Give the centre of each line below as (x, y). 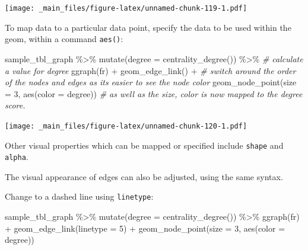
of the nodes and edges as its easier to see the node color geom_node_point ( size (151, 82)
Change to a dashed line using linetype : (79, 196)
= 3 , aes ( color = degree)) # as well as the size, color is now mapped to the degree (154, 93)
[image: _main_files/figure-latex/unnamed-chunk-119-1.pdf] (126, 8)
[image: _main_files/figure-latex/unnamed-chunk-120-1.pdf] (126, 126)
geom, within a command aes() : (64, 39)
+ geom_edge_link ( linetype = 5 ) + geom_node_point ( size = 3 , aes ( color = (145, 228)
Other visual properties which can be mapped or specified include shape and (144, 145)
